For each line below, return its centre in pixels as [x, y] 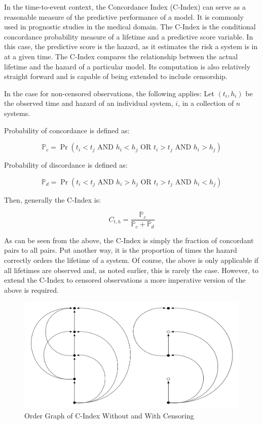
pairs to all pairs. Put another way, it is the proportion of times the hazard [121, 250]
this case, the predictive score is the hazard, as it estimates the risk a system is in [131, 46]
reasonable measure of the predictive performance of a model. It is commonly [124, 16]
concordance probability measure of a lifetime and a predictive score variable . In [129, 36]
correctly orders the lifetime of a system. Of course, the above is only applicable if [131, 260]
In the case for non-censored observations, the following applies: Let [109, 93]
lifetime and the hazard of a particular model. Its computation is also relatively [127, 66]
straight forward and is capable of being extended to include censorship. [116, 76]
